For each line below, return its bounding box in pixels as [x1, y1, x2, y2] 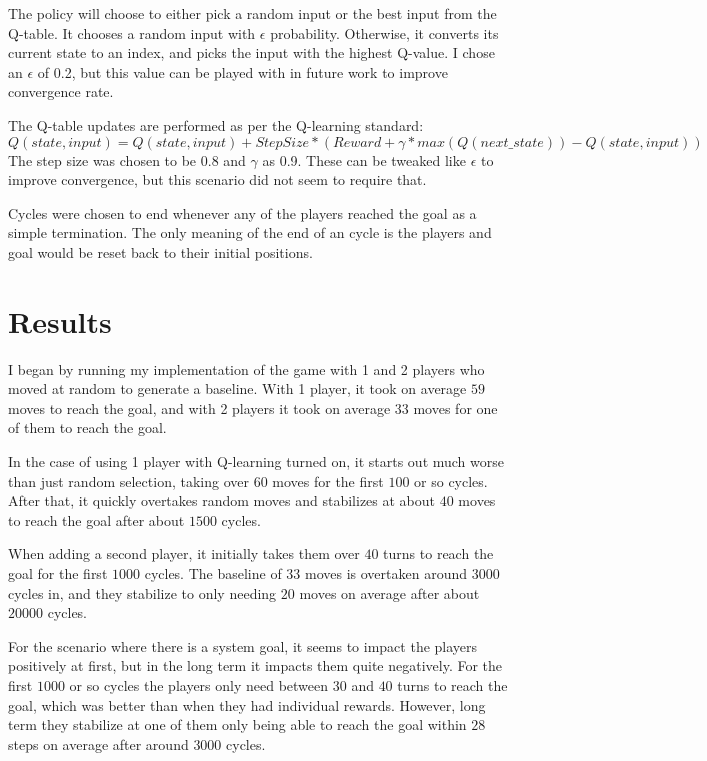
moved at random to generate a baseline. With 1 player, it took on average [8, 378, 467, 399]
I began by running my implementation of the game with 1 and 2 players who [8, 358, 485, 379]
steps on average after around [8, 733, 189, 754]
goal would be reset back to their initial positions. [8, 241, 313, 262]
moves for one [413, 397, 498, 418]
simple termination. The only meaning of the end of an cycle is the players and [8, 222, 492, 243]
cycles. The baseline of [144, 563, 282, 583]
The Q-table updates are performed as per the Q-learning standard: [8, 114, 424, 135]
